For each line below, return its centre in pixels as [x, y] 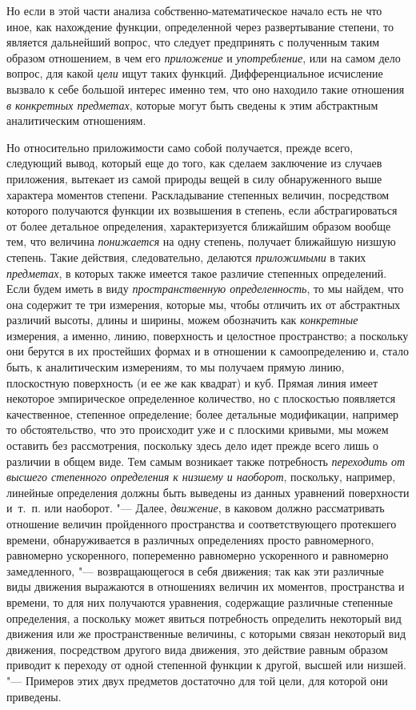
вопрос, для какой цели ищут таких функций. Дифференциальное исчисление [195, 73]
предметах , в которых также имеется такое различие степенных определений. [197, 273]
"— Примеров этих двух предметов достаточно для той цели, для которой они [197, 680]
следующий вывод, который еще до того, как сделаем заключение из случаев [194, 163]
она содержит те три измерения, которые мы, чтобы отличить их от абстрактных [204, 304]
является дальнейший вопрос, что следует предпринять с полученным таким [193, 42]
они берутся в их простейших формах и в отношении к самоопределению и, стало [208, 351]
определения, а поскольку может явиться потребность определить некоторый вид [204, 618]
